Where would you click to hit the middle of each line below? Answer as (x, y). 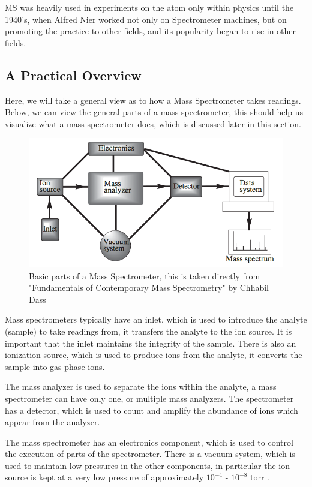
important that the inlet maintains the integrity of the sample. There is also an (151, 343)
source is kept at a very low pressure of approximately (104, 477)
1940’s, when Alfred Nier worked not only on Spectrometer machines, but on (146, 19)
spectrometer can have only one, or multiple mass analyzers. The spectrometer (149, 398)
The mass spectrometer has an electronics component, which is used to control (149, 442)
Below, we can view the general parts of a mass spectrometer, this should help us (154, 112)
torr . (259, 477)
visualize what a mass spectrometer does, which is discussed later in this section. (153, 123)
